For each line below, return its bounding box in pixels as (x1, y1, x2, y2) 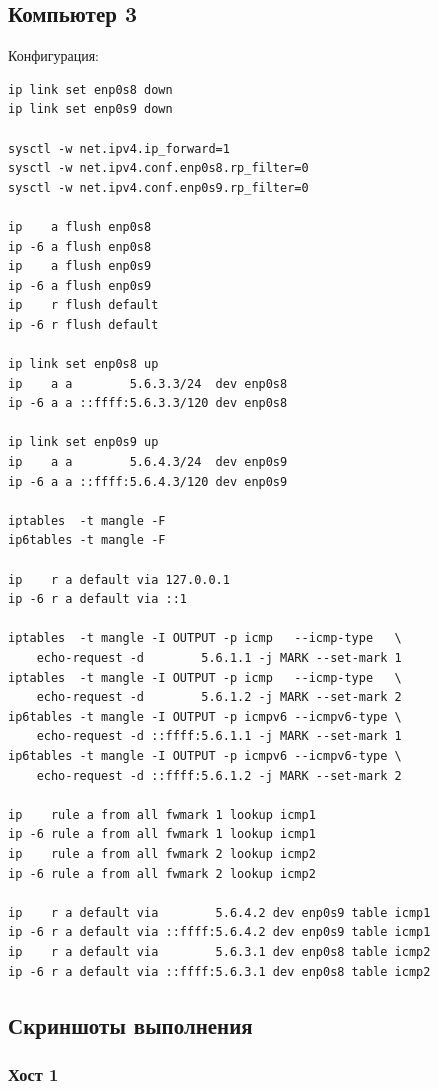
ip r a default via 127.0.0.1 (8, 572, 230, 587)
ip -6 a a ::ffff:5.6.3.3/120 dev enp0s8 (8, 396, 288, 411)
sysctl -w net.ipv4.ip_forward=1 (8, 141, 230, 156)
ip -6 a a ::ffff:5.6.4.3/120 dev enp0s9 (8, 474, 288, 489)
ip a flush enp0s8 (8, 219, 152, 234)
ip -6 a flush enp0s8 (8, 239, 152, 254)
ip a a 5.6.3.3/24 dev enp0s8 (8, 376, 288, 391)
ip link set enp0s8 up (8, 357, 159, 372)
